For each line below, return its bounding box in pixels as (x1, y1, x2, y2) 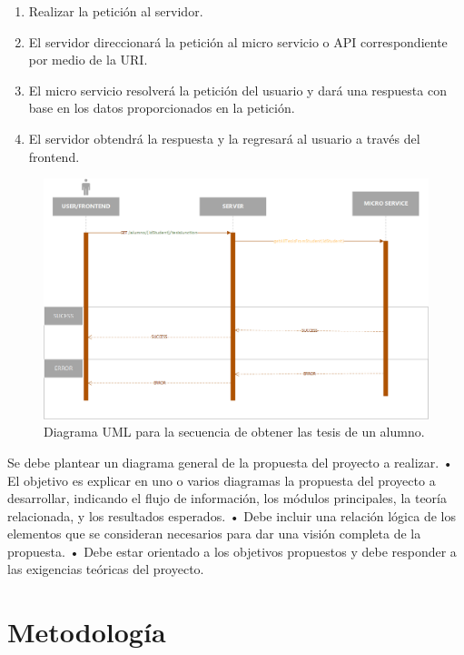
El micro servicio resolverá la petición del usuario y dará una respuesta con (28, 80, 447, 99)
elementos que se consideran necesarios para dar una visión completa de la (7, 524, 421, 543)
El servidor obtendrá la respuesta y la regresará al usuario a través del (28, 128, 420, 147)
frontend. (28, 146, 80, 166)
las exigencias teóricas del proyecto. (7, 559, 204, 579)
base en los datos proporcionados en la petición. (28, 98, 295, 117)
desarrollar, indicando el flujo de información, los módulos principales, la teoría (7, 489, 447, 508)
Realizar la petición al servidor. (28, 2, 203, 20)
